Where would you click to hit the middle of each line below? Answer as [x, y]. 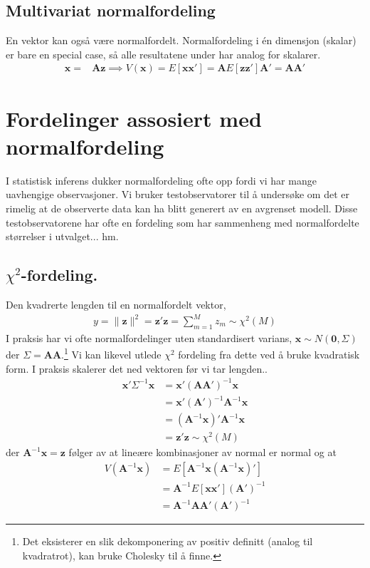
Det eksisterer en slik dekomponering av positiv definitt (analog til [168, 541]
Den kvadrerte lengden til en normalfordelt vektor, [116, 304]
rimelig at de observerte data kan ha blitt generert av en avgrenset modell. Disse [182, 208]
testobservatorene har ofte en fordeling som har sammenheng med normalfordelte [183, 222]
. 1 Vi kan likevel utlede [111, 353]
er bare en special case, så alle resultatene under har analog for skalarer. [163, 54]
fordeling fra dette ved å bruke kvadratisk [269, 355]
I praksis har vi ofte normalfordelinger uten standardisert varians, [149, 337]
